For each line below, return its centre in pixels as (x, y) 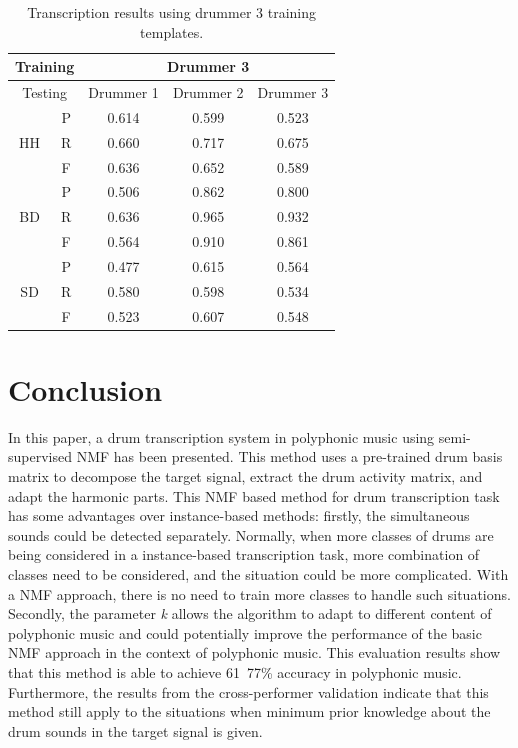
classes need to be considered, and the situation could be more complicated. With (258, 574)
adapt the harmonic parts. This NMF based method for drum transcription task (254, 495)
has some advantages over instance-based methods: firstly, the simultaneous (239, 515)
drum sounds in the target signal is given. (135, 730)
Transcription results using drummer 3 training (171, 12)
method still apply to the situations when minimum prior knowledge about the (249, 711)
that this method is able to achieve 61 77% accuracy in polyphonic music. (235, 671)
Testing (44, 92)
